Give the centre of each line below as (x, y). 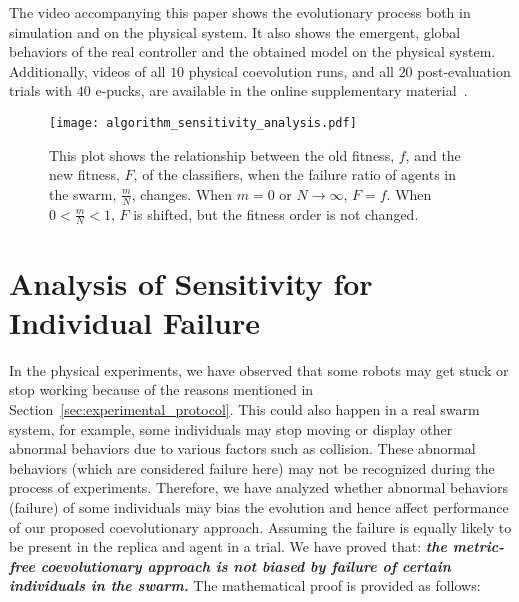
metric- (478, 546)
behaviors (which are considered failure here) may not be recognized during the (252, 467)
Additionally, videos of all (87, 70)
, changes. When (182, 193)
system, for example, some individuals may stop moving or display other (231, 428)
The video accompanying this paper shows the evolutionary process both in (240, 12)
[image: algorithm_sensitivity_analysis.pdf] (203, 122)
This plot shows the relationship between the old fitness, (222, 154)
